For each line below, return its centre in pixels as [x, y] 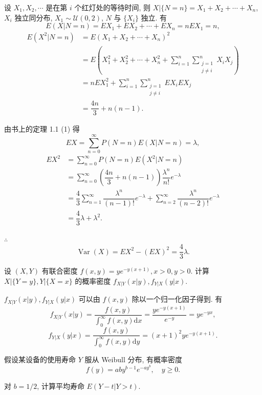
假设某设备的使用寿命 [40, 359]
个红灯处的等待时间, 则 [112, 7]
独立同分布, [34, 17]
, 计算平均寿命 [61, 386]
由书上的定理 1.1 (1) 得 [42, 129]
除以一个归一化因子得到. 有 [177, 299]
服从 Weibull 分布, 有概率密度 [134, 359]
